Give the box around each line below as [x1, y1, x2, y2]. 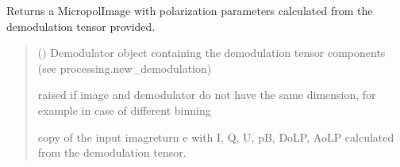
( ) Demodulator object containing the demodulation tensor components [37, 44, 386, 61]
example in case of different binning [37, 101, 211, 118]
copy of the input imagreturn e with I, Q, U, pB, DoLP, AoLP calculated [37, 128, 394, 145]
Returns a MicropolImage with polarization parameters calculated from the [6, 2, 373, 18]
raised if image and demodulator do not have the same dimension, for [37, 86, 376, 103]
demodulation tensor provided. [6, 17, 156, 34]
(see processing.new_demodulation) [37, 59, 212, 76]
